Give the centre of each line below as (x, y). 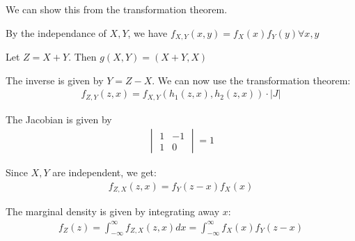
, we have (148, 32)
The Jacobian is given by (59, 119)
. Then (82, 57)
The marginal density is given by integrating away (113, 211)
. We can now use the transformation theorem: (251, 80)
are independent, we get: (104, 172)
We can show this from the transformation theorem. (117, 9)
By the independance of (56, 32)
